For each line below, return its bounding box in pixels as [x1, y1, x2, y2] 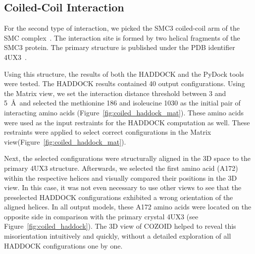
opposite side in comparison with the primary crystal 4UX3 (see [4, 211, 199, 221]
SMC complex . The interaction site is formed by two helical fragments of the [4, 32, 240, 43]
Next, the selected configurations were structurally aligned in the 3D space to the [4, 153, 251, 163]
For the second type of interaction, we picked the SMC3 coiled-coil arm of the [4, 23, 240, 33]
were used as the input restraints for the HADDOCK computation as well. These [4, 117, 250, 127]
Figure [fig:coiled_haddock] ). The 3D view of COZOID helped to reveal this [4, 221, 236, 231]
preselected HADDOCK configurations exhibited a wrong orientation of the [4, 192, 233, 202]
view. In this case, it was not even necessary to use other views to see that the [4, 182, 242, 193]
